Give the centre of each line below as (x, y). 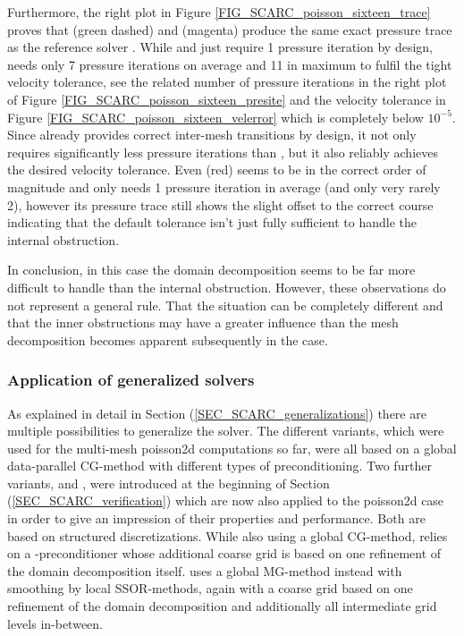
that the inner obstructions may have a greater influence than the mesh (203, 322)
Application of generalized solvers (131, 380)
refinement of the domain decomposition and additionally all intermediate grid (222, 606)
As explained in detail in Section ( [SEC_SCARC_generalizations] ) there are (217, 413)
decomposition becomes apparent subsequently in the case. (168, 339)
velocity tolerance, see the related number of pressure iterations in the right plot (227, 82)
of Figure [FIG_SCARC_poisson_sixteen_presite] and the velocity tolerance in (227, 99)
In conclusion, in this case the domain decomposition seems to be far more (211, 270)
